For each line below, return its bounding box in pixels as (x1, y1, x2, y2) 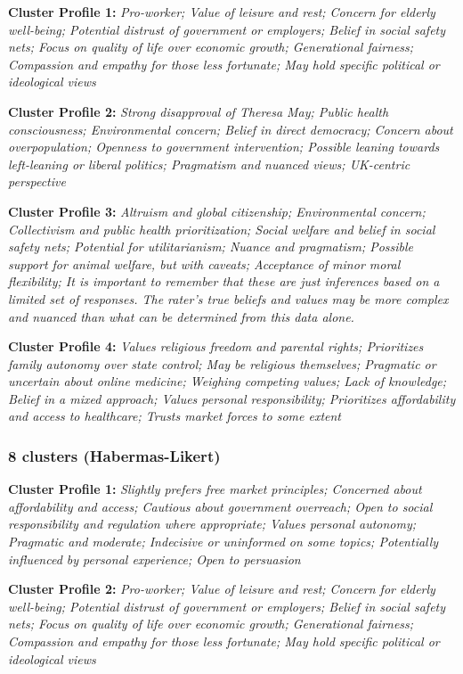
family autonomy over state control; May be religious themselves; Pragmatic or (8, 354, 436, 373)
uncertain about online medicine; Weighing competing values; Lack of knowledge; (8, 372, 447, 390)
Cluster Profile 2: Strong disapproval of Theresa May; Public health (8, 102, 389, 120)
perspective (8, 172, 66, 191)
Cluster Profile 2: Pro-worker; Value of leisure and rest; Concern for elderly (8, 579, 435, 598)
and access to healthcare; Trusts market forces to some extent (8, 407, 341, 425)
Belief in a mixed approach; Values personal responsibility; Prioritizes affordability (8, 389, 456, 407)
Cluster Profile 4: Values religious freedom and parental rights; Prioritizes (8, 337, 424, 356)
